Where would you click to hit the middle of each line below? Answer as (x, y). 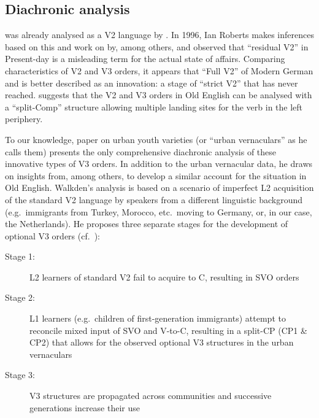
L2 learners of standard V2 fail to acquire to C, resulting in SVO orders (164, 277)
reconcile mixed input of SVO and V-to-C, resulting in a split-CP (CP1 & (168, 330)
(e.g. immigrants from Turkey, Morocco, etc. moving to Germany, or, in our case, (159, 211)
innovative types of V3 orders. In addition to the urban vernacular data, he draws (159, 164)
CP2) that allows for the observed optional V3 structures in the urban (162, 342)
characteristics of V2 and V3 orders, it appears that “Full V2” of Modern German (159, 70)
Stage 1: (20, 256)
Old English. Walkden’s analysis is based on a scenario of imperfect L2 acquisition (159, 188)
